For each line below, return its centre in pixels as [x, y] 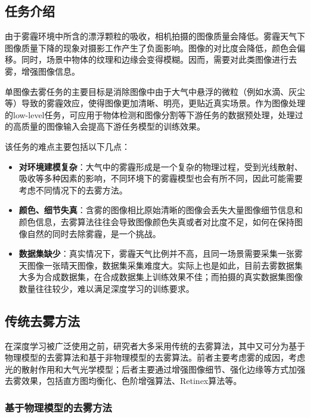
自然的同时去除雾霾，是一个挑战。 [94, 233]
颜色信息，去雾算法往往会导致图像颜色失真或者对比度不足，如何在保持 [156, 221]
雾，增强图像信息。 [42, 71]
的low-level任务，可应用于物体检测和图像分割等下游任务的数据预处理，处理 [150, 114]
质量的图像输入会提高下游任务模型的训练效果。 [113, 126]
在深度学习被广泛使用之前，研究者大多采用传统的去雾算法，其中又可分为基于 [155, 345]
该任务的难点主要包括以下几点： [67, 146]
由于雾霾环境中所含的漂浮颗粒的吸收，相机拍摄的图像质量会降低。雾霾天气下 [155, 36]
